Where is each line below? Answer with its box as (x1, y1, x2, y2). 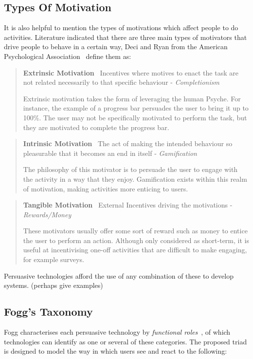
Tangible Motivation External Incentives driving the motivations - (23, 200, 233, 210)
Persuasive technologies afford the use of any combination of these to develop (4, 270, 234, 281)
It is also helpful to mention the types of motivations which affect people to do (4, 22, 238, 33)
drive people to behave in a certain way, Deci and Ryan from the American (4, 41, 228, 52)
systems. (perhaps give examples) (4, 280, 103, 290)
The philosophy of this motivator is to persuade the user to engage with (23, 164, 238, 174)
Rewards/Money (23, 209, 72, 219)
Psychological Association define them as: (4, 51, 131, 61)
